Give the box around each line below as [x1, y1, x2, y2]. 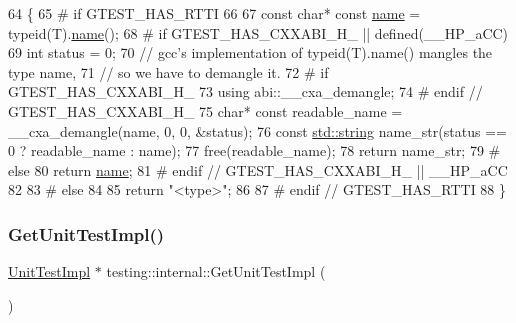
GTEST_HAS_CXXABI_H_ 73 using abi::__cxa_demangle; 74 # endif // [8, 81, 483, 102]
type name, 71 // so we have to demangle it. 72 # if [8, 61, 329, 82]
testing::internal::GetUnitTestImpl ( [106, 261, 326, 282]
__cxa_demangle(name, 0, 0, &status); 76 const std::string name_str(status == [8, 120, 507, 141]
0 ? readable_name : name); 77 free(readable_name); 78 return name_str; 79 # [8, 140, 501, 161]
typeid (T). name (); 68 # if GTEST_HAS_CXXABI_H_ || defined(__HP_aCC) [8, 22, 509, 43]
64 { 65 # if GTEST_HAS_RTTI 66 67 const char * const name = [8, 3, 421, 23]
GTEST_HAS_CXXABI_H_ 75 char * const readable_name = [8, 100, 403, 121]
